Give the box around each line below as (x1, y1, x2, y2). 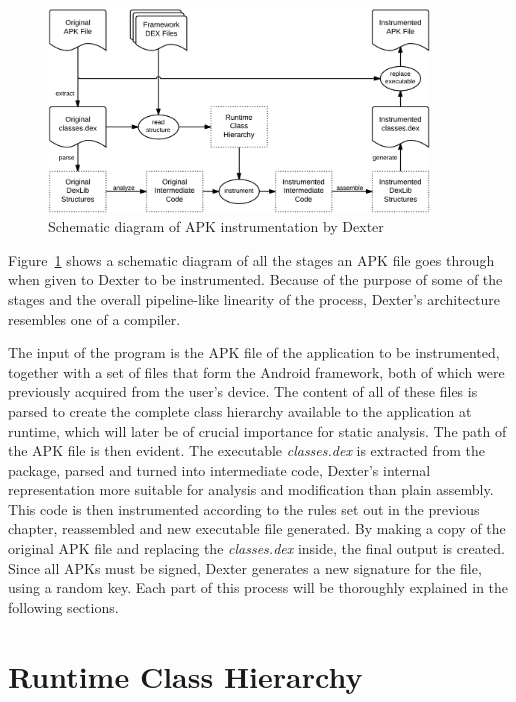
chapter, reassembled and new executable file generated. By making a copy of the (8, 518, 506, 539)
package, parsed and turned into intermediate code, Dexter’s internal (8, 459, 431, 480)
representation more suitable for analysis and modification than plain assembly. (8, 479, 494, 500)
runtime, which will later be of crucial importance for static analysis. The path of (8, 420, 507, 441)
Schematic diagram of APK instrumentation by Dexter (48, 216, 384, 237)
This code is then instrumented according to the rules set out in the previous (8, 498, 480, 519)
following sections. (8, 596, 119, 617)
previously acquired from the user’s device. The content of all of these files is (8, 381, 478, 402)
